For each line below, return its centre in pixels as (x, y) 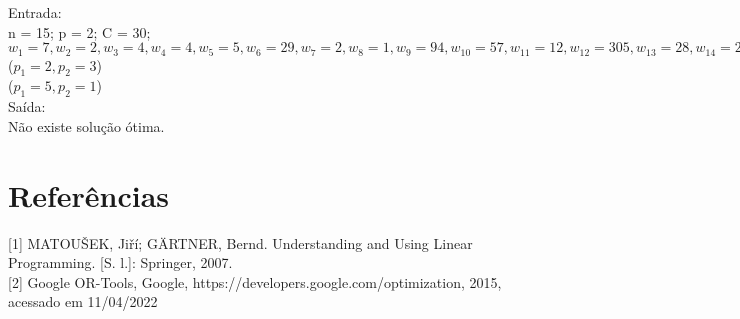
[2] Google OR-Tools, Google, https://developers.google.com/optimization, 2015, (255, 281)
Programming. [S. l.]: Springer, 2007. (120, 262)
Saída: (27, 106)
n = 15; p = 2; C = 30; (79, 31)
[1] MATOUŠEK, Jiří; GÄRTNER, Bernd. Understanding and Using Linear (240, 242)
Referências (89, 194)
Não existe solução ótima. (86, 125)
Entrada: (35, 12)
